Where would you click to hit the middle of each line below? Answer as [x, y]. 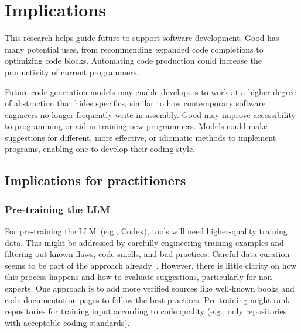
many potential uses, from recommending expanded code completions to [134, 49]
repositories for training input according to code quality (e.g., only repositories [146, 311]
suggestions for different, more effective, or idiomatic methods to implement [141, 137]
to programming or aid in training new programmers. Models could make [136, 126]
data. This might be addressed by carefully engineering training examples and [144, 242]
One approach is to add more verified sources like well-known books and [165, 288]
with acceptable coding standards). [67, 322]
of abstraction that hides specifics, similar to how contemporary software [135, 103]
